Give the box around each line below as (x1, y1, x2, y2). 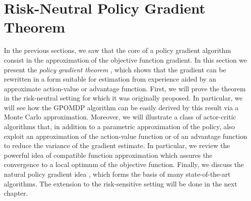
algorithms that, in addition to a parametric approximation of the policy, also (4, 121, 235, 132)
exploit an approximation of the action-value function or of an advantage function (4, 131, 248, 141)
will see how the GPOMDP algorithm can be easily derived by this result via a (4, 102, 239, 112)
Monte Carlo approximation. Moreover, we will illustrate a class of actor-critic (4, 112, 236, 122)
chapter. (4, 188, 28, 198)
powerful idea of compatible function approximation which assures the (4, 150, 213, 160)
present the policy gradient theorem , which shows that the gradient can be (4, 64, 226, 74)
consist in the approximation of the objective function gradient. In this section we (4, 54, 247, 65)
